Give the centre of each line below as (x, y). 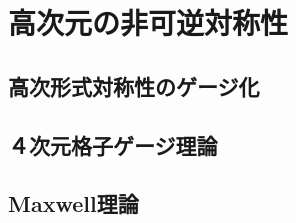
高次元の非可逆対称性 (148, 22)
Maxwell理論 (73, 203)
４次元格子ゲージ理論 (113, 144)
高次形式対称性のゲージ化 (134, 85)
